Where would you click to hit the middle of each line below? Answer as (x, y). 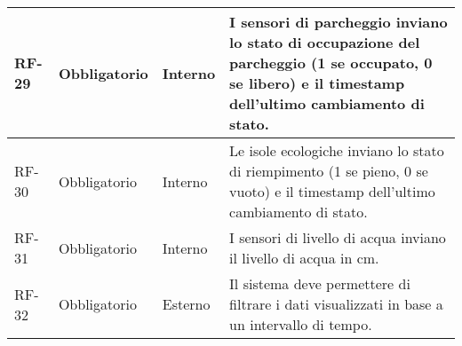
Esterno (186, 304)
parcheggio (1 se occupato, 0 (331, 63)
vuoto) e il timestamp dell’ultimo (332, 191)
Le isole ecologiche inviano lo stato (337, 150)
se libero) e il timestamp (317, 83)
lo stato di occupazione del (325, 42)
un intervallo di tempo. (301, 324)
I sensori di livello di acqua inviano (338, 237)
